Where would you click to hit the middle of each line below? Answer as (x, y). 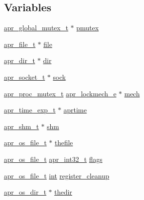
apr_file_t (20, 44)
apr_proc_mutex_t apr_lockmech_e (60, 93)
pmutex (88, 28)
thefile (64, 143)
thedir (63, 192)
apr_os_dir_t (25, 192)
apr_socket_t (25, 77)
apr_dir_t (20, 60)
